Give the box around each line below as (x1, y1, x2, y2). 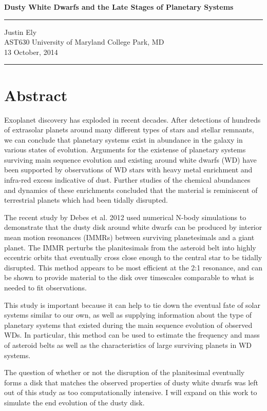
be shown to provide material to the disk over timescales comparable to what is (4, 272, 254, 283)
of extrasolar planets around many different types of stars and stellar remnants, (4, 124, 254, 135)
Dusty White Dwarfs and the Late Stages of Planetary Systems (4, 2, 234, 12)
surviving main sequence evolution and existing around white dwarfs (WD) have (4, 154, 257, 165)
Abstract (4, 84, 68, 105)
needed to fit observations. (4, 282, 87, 292)
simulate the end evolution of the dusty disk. (4, 397, 145, 407)
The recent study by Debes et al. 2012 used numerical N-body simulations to (4, 211, 246, 222)
